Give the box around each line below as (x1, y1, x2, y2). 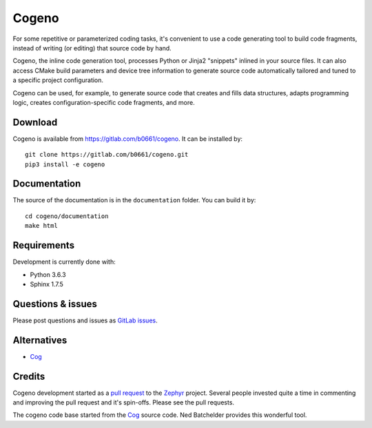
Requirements (12, 240, 75, 251)
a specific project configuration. (12, 76, 103, 84)
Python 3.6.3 (30, 270, 67, 279)
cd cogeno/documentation (25, 212, 109, 220)
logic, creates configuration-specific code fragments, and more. (12, 98, 196, 106)
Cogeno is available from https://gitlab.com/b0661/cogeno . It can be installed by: (12, 135, 243, 143)
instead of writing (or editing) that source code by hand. (12, 43, 172, 52)
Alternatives (12, 334, 68, 346)
